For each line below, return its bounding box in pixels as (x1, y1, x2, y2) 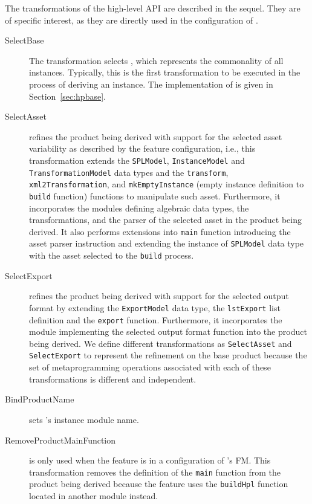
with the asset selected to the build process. (29, 249, 194, 262)
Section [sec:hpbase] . (29, 89, 106, 102)
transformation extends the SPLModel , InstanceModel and (29, 153, 245, 166)
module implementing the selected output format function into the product (29, 325, 307, 338)
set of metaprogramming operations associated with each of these (29, 361, 271, 373)
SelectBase (5, 34, 44, 47)
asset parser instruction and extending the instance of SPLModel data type (29, 237, 304, 250)
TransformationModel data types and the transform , (29, 166, 229, 178)
